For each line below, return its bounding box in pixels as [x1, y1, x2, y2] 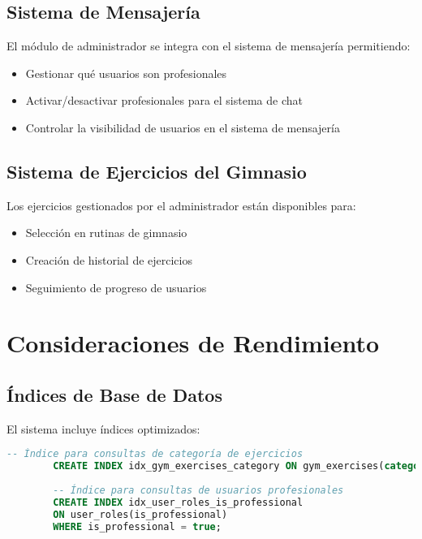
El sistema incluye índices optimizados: [6, 420, 200, 437]
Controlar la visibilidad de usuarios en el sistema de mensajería [25, 119, 340, 136]
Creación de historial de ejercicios [25, 251, 192, 268]
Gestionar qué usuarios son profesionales [25, 64, 227, 81]
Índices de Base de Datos [6, 382, 222, 407]
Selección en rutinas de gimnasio [25, 224, 187, 241]
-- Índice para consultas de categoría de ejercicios [6, 448, 304, 460]
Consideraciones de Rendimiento [6, 326, 380, 360]
